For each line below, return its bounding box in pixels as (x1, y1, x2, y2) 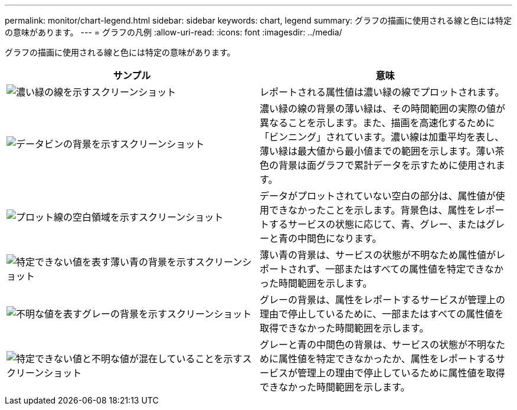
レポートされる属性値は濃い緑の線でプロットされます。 (260, 86, 505, 98)
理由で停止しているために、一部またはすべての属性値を (260, 308, 504, 320)
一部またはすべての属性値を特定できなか (325, 263, 504, 275)
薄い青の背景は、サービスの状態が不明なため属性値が (260, 249, 496, 261)
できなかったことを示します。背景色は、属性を (269, 204, 476, 216)
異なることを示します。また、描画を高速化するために (260, 117, 495, 129)
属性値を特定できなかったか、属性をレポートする (279, 353, 496, 365)
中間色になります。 (297, 232, 382, 244)
